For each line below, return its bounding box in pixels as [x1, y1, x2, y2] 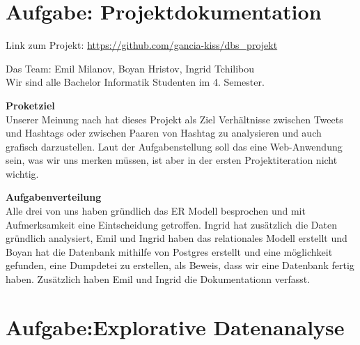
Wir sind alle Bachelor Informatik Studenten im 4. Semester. [6, 75, 265, 89]
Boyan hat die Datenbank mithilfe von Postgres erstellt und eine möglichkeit [6, 244, 333, 259]
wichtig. [6, 166, 39, 181]
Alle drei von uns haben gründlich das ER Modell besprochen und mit [6, 204, 306, 218]
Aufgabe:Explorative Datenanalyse [6, 312, 345, 341]
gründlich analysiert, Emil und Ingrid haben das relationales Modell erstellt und [6, 231, 347, 245]
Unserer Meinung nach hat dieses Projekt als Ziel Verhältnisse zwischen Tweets [6, 112, 343, 126]
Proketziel [6, 98, 55, 112]
